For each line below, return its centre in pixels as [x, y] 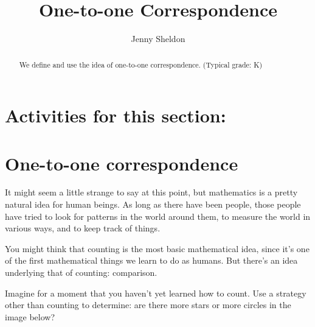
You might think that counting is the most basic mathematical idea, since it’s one [157, 248]
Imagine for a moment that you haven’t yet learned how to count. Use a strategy [156, 293]
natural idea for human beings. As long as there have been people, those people [153, 204]
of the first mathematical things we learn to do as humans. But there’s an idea [151, 260]
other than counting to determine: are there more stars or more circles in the [148, 305]
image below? [30, 316]
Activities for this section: [116, 115]
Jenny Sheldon [158, 39]
